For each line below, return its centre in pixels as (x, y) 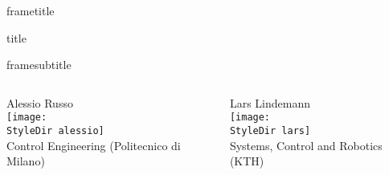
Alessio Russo (40, 102)
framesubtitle (39, 65)
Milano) (26, 161)
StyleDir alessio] (55, 131)
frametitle (31, 10)
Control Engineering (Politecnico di (94, 145)
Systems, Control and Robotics (306, 145)
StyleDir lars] (270, 131)
